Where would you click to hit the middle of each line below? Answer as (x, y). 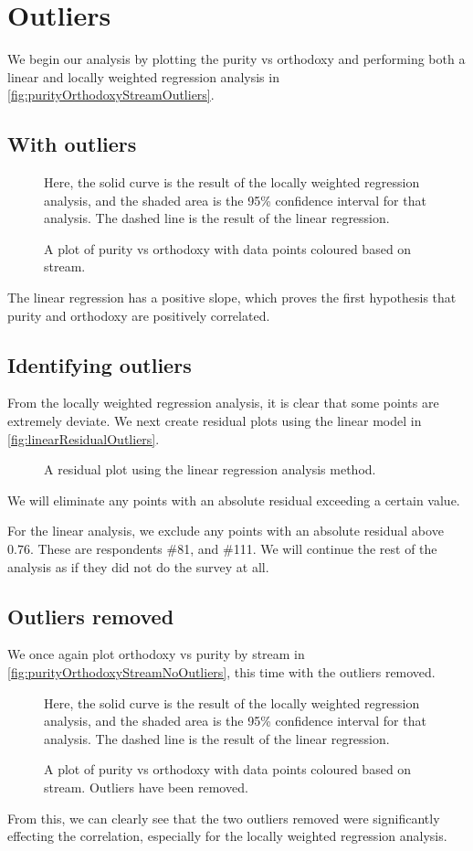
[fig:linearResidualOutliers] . (84, 438)
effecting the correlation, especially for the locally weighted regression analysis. (227, 836)
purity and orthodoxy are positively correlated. (139, 315)
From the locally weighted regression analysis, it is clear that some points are (223, 403)
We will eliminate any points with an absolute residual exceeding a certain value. (234, 500)
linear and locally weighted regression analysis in (143, 76)
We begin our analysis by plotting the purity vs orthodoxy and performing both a (236, 59)
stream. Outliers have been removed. (146, 787)
